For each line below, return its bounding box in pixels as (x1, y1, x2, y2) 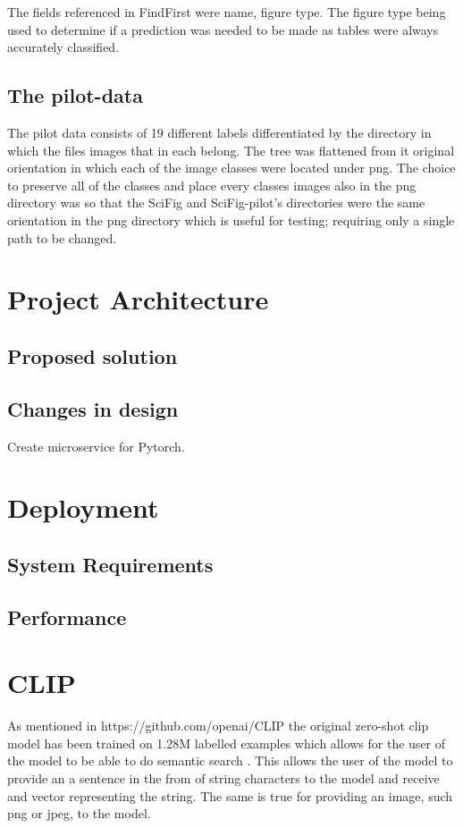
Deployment (7, 489, 159, 526)
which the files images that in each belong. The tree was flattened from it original (7, 140, 455, 159)
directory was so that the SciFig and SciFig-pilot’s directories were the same (7, 193, 425, 212)
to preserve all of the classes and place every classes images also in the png (7, 175, 417, 194)
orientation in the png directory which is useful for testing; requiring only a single (7, 210, 455, 229)
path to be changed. (7, 228, 117, 247)
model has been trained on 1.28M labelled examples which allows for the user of (7, 733, 446, 752)
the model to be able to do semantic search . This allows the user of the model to (7, 751, 453, 770)
